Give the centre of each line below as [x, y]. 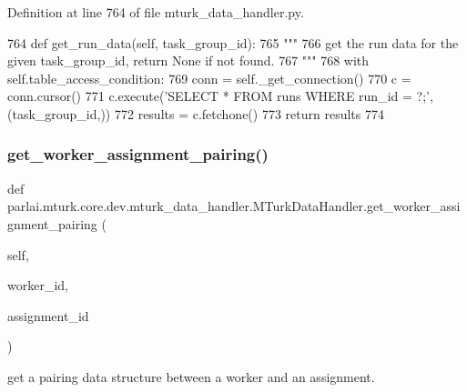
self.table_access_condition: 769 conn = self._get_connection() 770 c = [209, 78]
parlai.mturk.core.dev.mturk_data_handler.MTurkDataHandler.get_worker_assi [234, 206]
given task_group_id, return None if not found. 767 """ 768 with [188, 60]
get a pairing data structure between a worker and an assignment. [191, 376]
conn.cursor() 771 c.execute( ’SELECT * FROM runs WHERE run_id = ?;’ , [220, 96]
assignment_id [48, 315]
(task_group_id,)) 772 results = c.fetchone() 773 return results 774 [196, 113]
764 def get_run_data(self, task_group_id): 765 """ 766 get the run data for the [233, 42]
